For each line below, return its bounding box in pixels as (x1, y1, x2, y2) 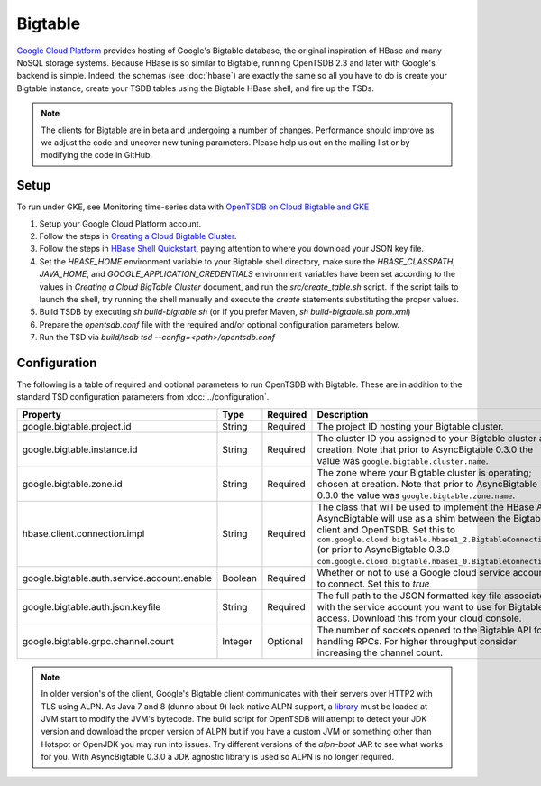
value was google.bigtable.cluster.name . (316, 454, 489, 467)
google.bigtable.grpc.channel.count (22, 634, 175, 647)
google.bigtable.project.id (22, 420, 132, 432)
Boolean (222, 571, 257, 584)
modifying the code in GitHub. (41, 150, 153, 161)
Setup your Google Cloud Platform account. (39, 217, 202, 229)
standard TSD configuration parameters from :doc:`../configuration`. (16, 392, 270, 402)
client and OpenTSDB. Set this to (316, 523, 455, 536)
